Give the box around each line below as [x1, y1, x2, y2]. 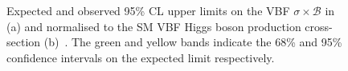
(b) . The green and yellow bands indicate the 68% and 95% [43, 34, 342, 50]
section [6, 34, 41, 50]
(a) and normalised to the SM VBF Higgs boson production [6, 18, 301, 34]
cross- [305, 18, 333, 34]
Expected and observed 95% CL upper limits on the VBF [6, 2, 290, 18]
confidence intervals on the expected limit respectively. [6, 49, 275, 65]
